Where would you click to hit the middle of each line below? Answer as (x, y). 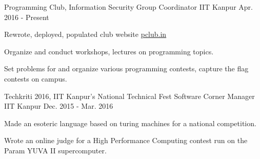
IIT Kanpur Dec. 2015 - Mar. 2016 (59, 106)
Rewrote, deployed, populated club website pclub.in (85, 34)
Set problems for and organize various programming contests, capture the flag (126, 68)
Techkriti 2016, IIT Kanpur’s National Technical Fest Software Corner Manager (129, 96)
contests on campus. (36, 78)
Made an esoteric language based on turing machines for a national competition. (130, 123)
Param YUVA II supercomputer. (55, 150)
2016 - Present (27, 17)
